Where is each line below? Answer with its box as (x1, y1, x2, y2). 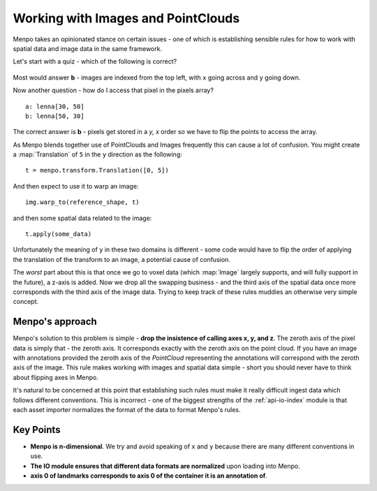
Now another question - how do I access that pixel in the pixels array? (13, 86, 214, 94)
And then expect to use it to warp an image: (13, 182, 139, 190)
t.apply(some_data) (25, 230, 92, 238)
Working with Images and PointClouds (13, 10, 240, 26)
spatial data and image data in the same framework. (13, 44, 163, 52)
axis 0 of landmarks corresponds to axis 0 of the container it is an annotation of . (30, 471, 268, 480)
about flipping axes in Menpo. (13, 373, 99, 381)
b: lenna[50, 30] (25, 112, 84, 120)
